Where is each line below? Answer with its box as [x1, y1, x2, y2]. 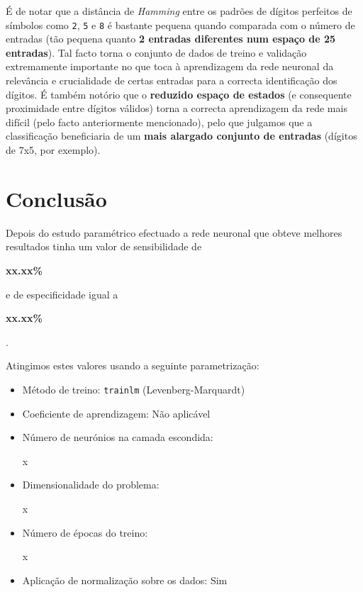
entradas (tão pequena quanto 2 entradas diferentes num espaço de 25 [6, 31, 336, 46]
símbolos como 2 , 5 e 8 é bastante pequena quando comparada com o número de [6, 17, 355, 32]
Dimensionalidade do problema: [22, 477, 160, 492]
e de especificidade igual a [6, 286, 118, 301]
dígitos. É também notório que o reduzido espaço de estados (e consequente [6, 86, 352, 101]
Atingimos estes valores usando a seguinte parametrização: [6, 358, 259, 373]
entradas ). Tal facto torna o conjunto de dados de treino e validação [6, 45, 307, 60]
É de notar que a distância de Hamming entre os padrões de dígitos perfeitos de [6, 4, 352, 18]
